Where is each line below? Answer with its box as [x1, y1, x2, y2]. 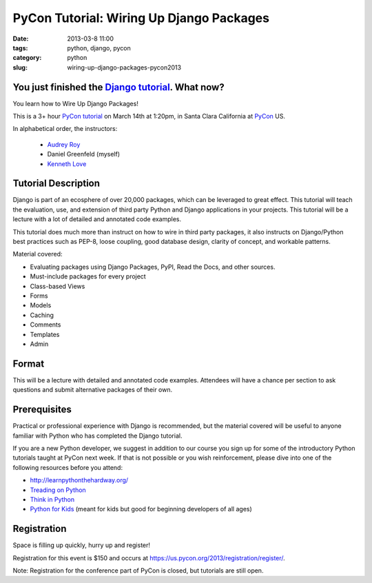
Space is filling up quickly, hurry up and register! [12, 541, 151, 549]
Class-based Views [30, 282, 85, 290]
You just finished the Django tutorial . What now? [12, 81, 225, 93]
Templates [30, 330, 60, 338]
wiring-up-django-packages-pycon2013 [67, 63, 182, 72]
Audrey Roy [47, 140, 81, 148]
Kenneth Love [47, 159, 87, 168]
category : [12, 54, 42, 62]
